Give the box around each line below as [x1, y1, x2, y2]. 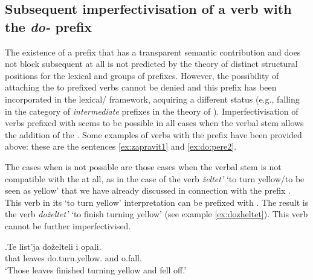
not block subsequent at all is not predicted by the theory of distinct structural [5, 57, 298, 70]
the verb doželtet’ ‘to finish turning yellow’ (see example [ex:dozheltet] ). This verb [5, 208, 308, 220]
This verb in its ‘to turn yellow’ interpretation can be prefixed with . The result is [5, 196, 309, 208]
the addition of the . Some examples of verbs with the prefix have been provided [5, 128, 302, 141]
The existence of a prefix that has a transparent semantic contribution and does [5, 45, 301, 58]
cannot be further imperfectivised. [5, 219, 131, 232]
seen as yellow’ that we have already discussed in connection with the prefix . [5, 184, 291, 197]
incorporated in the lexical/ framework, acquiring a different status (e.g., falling [5, 92, 300, 105]
